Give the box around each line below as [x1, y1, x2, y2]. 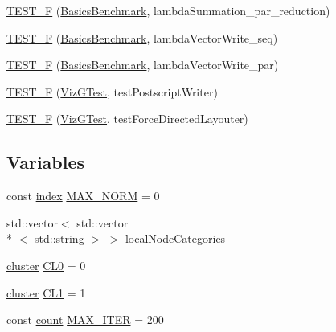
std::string [34, 230, 84, 247]
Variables [6, 150, 85, 174]
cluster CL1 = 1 [6, 284, 86, 301]
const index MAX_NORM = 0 [6, 187, 160, 204]
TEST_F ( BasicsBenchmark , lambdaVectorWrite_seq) [6, 29, 278, 46]
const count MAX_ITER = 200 [6, 311, 164, 328]
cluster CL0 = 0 [6, 256, 86, 273]
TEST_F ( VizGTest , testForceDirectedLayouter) [6, 110, 248, 127]
